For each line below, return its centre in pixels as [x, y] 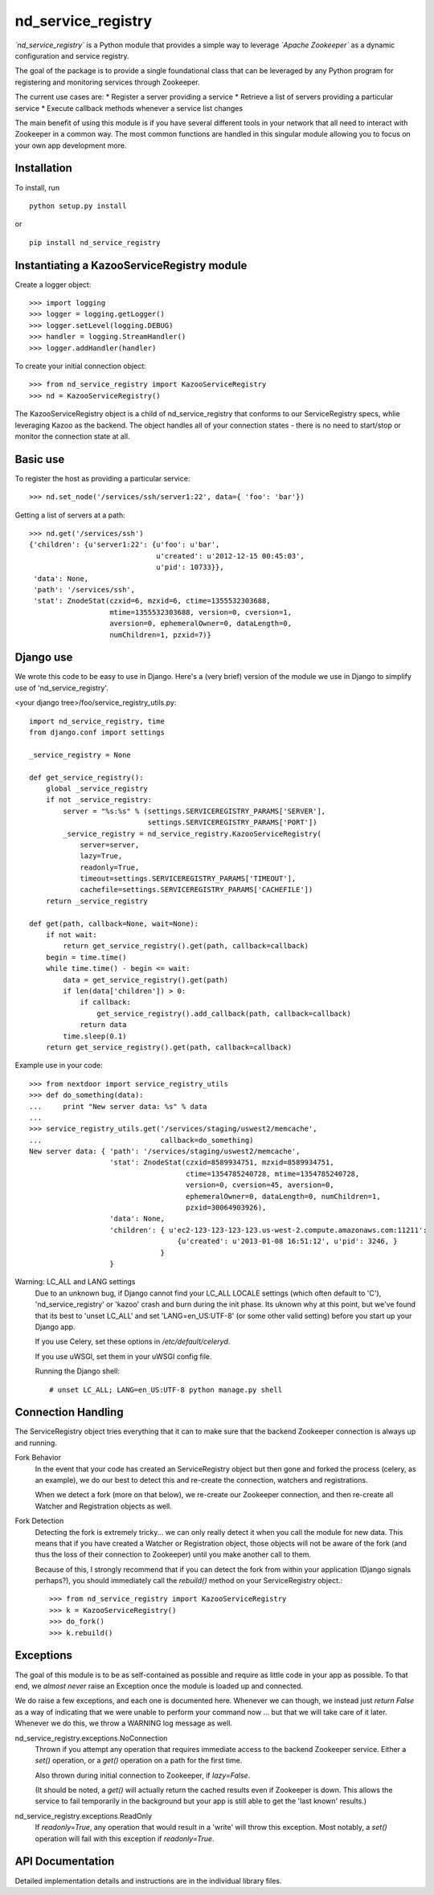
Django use [44, 658]
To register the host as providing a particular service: [102, 478]
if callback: [106, 1002]
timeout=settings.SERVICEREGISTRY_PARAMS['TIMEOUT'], [188, 879]
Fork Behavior [38, 1458]
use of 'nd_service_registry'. [61, 688]
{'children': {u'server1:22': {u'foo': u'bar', [125, 545]
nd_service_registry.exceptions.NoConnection [91, 1738]
